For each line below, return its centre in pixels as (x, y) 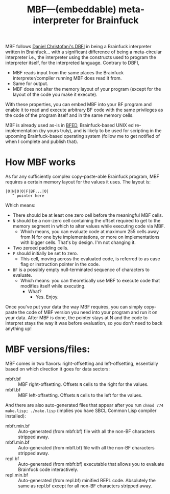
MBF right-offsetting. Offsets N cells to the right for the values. (83, 384)
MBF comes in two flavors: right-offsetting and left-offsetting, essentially (82, 364)
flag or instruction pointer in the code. (60, 264)
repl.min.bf (17, 475)
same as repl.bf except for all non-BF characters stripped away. (85, 486)
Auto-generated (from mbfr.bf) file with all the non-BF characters (87, 431)
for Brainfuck (110, 20)
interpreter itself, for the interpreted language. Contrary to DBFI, (72, 63)
